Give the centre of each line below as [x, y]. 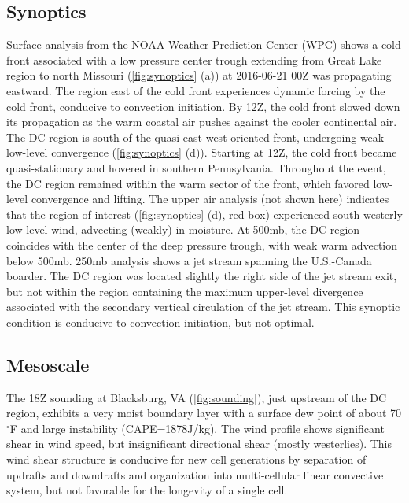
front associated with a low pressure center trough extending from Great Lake [194, 59]
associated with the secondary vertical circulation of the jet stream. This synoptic [203, 307]
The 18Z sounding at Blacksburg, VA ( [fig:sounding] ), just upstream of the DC [197, 397]
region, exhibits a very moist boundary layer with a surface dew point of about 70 [204, 413]
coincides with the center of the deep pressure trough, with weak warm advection [202, 244]
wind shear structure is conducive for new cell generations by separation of [186, 459]
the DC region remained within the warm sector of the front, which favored [188, 183]
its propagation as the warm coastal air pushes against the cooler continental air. [202, 122]
